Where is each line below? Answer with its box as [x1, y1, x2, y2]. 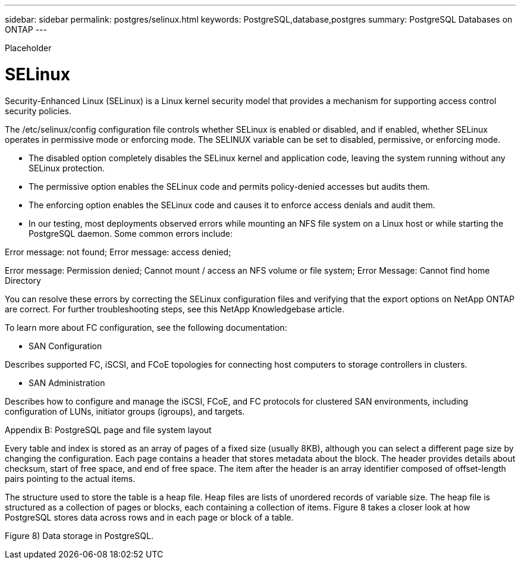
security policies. [5, 105, 72, 116]
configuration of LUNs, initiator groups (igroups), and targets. [5, 406, 245, 416]
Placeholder [5, 43, 52, 53]
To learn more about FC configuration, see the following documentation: [5, 322, 287, 333]
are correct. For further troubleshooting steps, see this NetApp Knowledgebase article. [5, 303, 345, 314]
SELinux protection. [29, 162, 105, 173]
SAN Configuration [29, 340, 102, 351]
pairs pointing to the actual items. [5, 473, 136, 484]
